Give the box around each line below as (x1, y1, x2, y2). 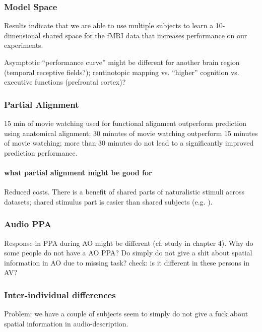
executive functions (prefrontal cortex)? (4, 77, 126, 87)
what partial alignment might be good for (4, 167, 152, 177)
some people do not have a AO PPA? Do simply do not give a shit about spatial (4, 247, 252, 258)
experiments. (4, 40, 43, 50)
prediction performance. (4, 147, 78, 158)
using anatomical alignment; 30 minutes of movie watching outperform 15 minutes (4, 127, 258, 138)
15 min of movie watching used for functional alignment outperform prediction (4, 118, 246, 128)
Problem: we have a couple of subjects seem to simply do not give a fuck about (4, 308, 248, 319)
